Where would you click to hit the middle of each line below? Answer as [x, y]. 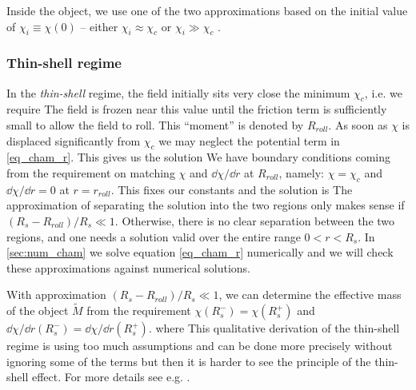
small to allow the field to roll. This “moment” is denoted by [155, 125]
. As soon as [358, 125]
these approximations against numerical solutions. [128, 267]
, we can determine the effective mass [310, 294]
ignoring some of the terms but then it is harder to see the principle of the [189, 361]
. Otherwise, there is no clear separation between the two [255, 220]
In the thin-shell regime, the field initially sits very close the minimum [178, 92]
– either [99, 26]
